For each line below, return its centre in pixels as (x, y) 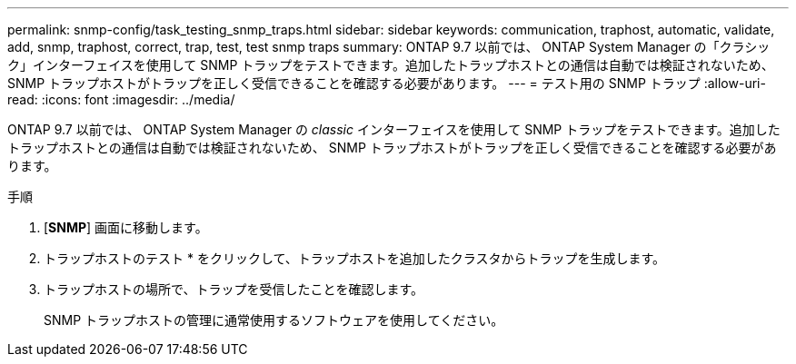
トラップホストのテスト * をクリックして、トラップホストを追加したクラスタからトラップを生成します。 (355, 258)
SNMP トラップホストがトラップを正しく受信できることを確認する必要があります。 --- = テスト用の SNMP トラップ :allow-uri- (387, 83)
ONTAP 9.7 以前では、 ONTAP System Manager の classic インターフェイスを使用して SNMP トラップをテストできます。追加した (394, 129)
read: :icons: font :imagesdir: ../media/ (121, 99)
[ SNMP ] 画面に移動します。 (126, 227)
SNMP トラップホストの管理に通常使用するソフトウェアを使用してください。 (274, 320)
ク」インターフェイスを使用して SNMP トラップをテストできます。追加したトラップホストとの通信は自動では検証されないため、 (391, 65)
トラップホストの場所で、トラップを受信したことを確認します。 (234, 289)
